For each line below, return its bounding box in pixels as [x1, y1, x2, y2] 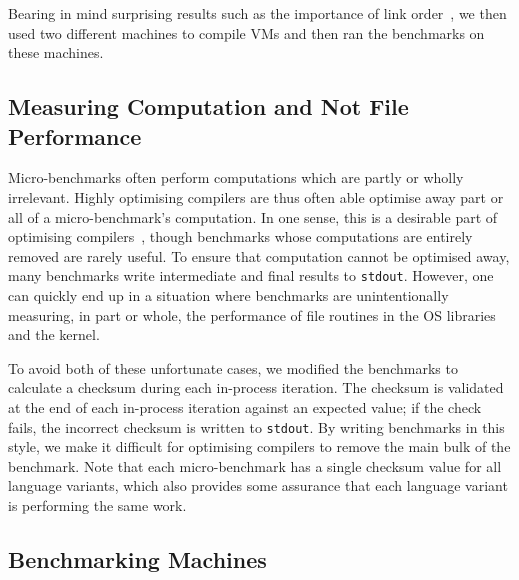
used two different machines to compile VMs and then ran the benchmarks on [8, 22, 485, 43]
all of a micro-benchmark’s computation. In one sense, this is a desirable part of [8, 206, 498, 227]
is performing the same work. [8, 495, 187, 515]
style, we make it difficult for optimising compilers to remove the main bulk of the [8, 436, 511, 457]
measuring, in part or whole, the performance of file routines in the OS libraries [8, 304, 496, 325]
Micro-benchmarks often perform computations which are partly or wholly [8, 167, 464, 188]
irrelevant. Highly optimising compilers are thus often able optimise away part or [8, 186, 504, 207]
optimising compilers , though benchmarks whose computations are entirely [8, 226, 473, 247]
